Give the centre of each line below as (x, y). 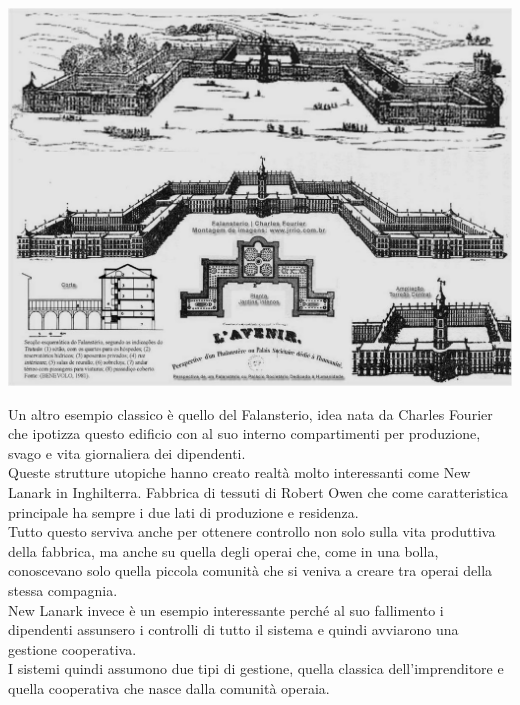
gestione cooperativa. (72, 648)
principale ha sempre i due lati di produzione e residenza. (183, 511)
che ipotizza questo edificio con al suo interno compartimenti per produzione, (244, 433)
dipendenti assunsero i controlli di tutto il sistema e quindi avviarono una (233, 629)
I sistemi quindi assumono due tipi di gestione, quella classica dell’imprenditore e (256, 668)
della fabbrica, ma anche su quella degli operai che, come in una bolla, (223, 550)
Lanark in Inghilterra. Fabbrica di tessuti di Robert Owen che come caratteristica (258, 491)
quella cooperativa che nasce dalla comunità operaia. (169, 687)
